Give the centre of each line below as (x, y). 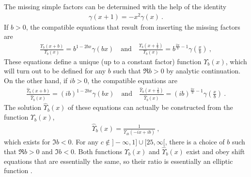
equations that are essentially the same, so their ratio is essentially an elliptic (118, 161)
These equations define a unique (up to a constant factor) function (103, 61)
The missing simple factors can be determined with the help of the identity (115, 6)
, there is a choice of (195, 142)
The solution (23, 107)
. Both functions (98, 151)
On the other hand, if (36, 80)
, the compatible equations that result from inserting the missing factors (133, 27)
